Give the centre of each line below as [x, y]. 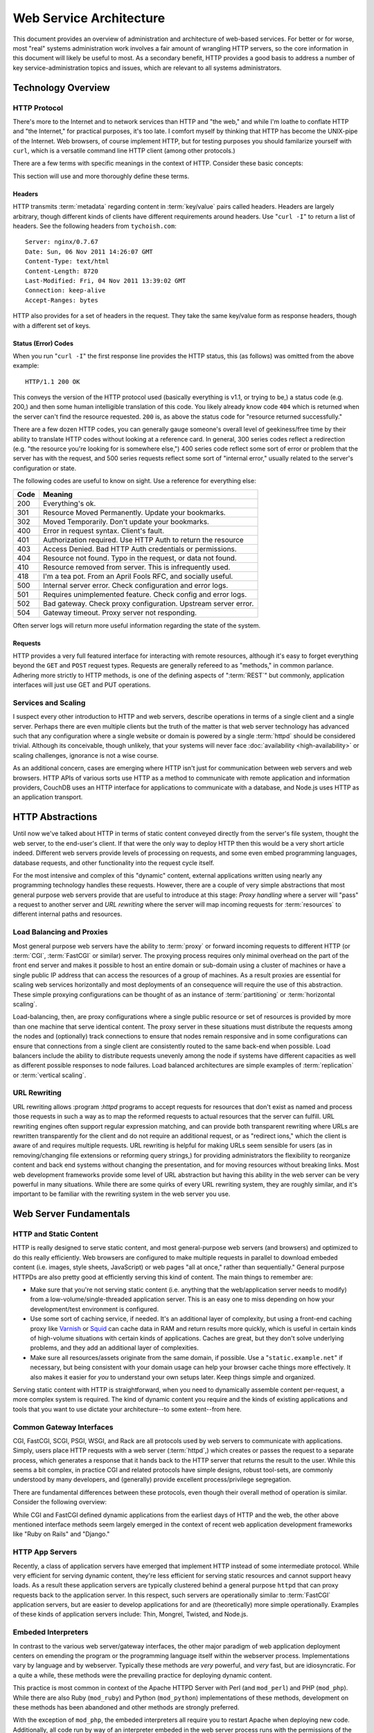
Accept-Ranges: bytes [62, 300]
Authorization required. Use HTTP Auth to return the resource [143, 539]
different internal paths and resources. [68, 914]
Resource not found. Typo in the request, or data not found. [140, 558]
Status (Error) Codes [43, 343]
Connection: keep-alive [65, 290]
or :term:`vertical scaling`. [50, 1075]
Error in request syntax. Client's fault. [104, 530]
